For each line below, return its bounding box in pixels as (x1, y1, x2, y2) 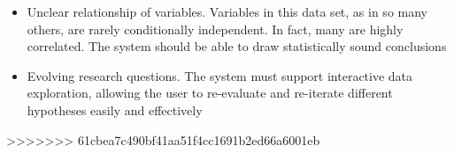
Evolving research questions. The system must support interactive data (27, 66, 413, 84)
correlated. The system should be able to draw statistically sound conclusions (27, 37, 447, 55)
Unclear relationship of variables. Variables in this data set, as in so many (27, 3, 427, 20)
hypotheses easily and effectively (27, 100, 203, 119)
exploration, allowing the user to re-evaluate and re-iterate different (27, 84, 393, 102)
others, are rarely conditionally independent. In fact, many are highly (27, 19, 404, 38)
